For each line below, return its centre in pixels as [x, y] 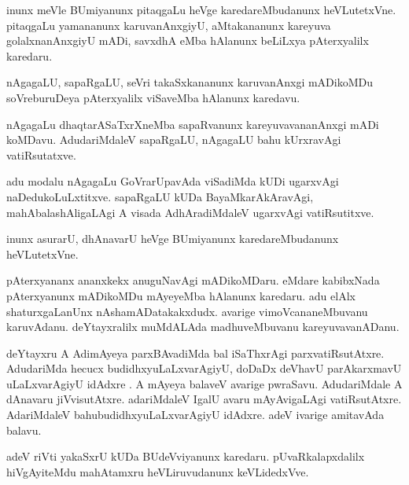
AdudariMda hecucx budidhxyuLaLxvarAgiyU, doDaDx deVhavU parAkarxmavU [204, 368]
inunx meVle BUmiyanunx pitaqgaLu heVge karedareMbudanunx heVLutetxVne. [201, 9]
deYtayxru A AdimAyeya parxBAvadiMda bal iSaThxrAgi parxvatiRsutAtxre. [195, 353]
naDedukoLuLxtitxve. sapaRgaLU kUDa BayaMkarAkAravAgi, [160, 196]
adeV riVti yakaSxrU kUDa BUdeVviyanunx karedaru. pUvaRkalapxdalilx [186, 456]
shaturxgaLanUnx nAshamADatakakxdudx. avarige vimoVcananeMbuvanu [187, 311]
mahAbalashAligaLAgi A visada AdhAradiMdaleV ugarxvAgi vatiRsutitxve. [190, 212]
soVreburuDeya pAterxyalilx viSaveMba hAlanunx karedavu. [153, 97]
